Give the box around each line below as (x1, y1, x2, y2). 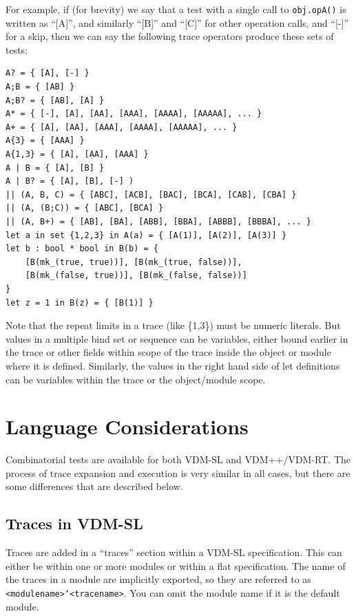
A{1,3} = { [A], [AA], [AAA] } (6, 149, 149, 159)
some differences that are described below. (6, 479, 183, 493)
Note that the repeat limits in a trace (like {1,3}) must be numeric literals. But (6, 318, 341, 332)
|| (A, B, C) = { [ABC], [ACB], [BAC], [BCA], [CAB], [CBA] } (6, 189, 297, 200)
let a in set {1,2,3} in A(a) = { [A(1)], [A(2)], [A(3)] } (6, 230, 287, 240)
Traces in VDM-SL (6, 513, 143, 534)
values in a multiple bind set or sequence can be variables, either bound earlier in (6, 331, 348, 346)
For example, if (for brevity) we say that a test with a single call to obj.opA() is (6, 2, 346, 16)
